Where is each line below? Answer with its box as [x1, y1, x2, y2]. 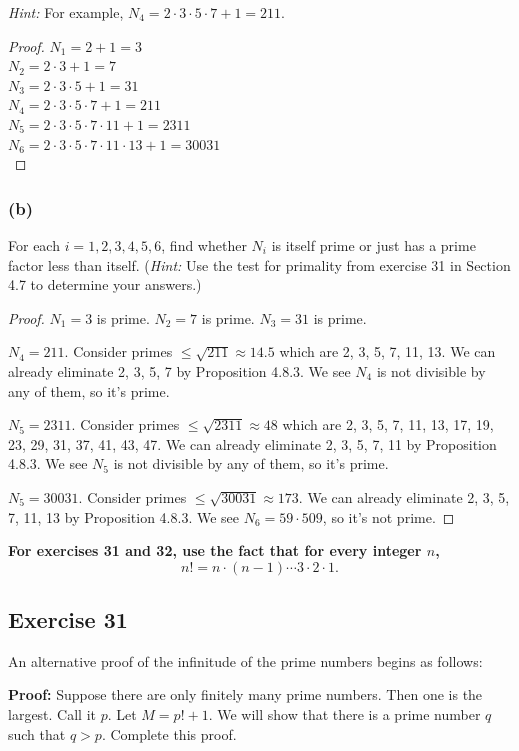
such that [8, 723, 66, 744]
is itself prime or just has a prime [271, 234, 476, 255]
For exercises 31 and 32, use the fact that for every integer [8, 540, 422, 561]
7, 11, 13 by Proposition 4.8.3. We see [8, 506, 239, 527]
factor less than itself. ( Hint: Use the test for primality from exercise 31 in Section [8, 254, 511, 275]
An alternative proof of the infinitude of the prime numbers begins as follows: [8, 650, 483, 671]
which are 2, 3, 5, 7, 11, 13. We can [279, 341, 496, 362]
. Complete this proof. [101, 723, 237, 744]
